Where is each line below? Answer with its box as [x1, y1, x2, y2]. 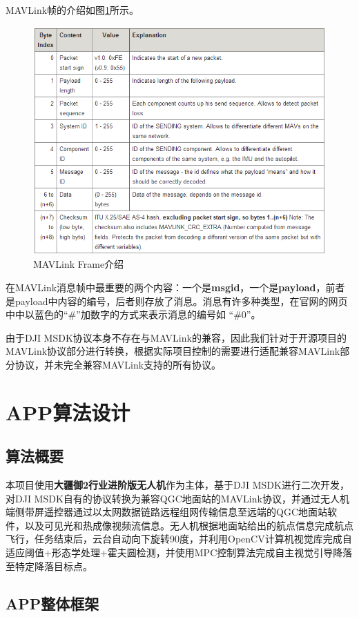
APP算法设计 [6, 398, 130, 426]
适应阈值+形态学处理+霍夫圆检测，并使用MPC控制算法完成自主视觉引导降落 [6, 545, 353, 560]
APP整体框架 [6, 592, 99, 614]
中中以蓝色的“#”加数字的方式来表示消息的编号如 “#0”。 [6, 307, 261, 322]
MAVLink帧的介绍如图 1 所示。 [6, 3, 139, 17]
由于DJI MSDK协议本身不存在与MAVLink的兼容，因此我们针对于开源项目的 [6, 330, 347, 344]
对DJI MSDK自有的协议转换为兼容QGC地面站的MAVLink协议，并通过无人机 [6, 491, 349, 505]
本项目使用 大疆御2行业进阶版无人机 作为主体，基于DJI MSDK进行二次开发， [6, 478, 349, 492]
